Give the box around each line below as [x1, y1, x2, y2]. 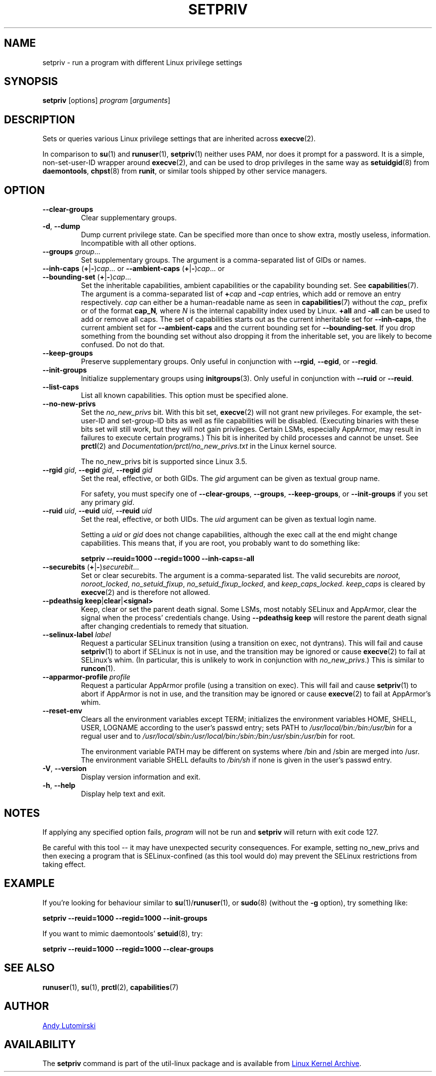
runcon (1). [81, 664, 115, 673]
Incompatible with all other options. [81, 239, 196, 248]
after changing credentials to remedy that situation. [81, 622, 249, 631]
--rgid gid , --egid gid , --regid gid [42, 466, 152, 475]
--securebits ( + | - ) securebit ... [42, 563, 139, 572]
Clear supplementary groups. [81, 213, 177, 222]
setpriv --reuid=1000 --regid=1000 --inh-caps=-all [81, 554, 254, 563]
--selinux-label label [42, 630, 111, 639]
